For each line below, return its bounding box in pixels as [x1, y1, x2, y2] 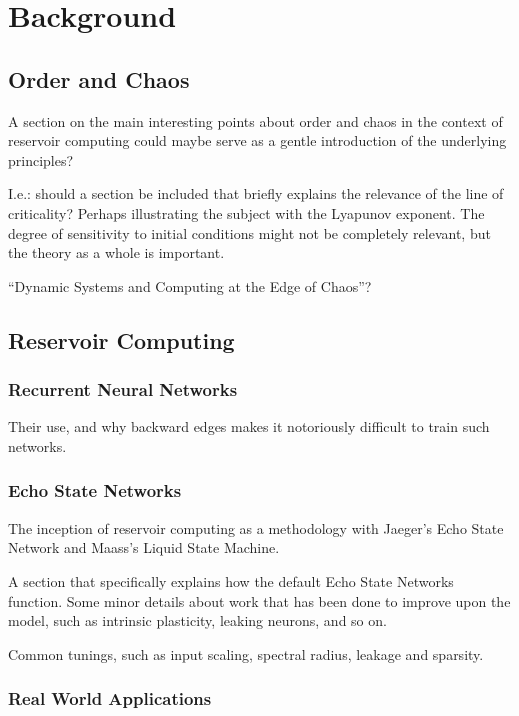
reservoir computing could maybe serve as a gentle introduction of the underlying [8, 130, 507, 151]
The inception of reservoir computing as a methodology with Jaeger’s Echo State [8, 517, 504, 538]
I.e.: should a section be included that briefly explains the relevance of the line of [8, 183, 504, 204]
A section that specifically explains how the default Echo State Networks [8, 570, 454, 591]
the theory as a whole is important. [8, 242, 225, 263]
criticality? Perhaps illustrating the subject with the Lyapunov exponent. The [8, 202, 485, 223]
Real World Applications [8, 686, 212, 711]
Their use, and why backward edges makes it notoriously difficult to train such [8, 416, 490, 437]
